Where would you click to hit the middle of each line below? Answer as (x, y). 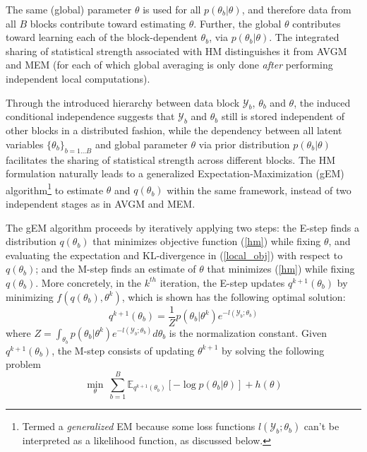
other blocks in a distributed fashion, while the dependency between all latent (174, 130)
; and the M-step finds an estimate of (116, 269)
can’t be (321, 426)
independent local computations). (78, 78)
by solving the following (273, 350)
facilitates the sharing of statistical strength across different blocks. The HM (171, 159)
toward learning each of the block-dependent (102, 37)
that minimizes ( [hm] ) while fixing (281, 269)
